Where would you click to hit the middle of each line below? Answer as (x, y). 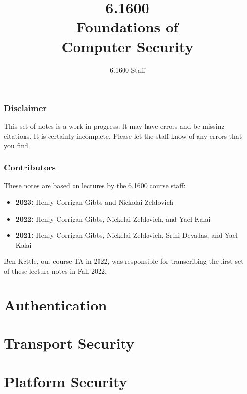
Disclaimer (25, 108)
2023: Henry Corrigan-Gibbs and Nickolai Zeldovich (94, 202)
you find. (17, 145)
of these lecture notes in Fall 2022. (55, 270)
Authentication (56, 304)
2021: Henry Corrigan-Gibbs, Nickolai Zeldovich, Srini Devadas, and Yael (126, 235)
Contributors (30, 167)
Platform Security (66, 381)
